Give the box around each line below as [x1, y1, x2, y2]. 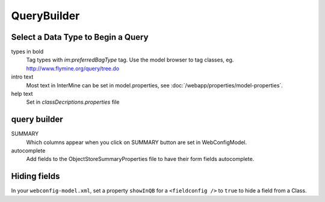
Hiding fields [11, 171, 60, 181]
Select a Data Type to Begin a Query [11, 32, 149, 42]
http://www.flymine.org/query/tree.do [26, 65, 120, 72]
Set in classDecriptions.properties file [26, 98, 120, 106]
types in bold [11, 48, 44, 55]
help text [11, 90, 33, 98]
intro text [11, 73, 34, 81]
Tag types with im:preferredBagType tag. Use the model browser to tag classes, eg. [26, 56, 234, 63]
